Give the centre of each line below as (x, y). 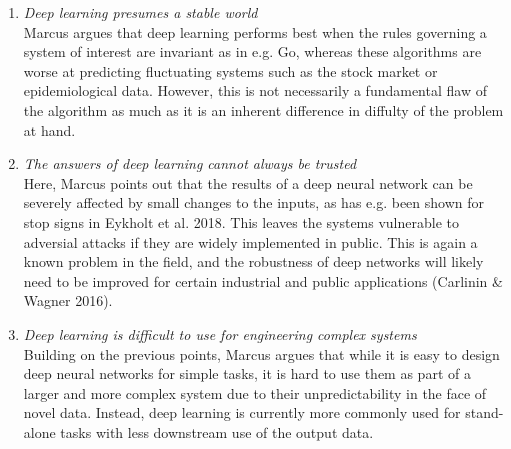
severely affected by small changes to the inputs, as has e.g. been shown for (254, 202)
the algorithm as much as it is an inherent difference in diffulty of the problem (263, 109)
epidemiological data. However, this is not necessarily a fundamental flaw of (255, 90)
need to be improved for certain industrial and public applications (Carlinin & (263, 280)
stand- (484, 412)
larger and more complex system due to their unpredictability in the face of (255, 392)
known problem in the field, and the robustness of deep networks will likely (253, 261)
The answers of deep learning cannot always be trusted (190, 163)
